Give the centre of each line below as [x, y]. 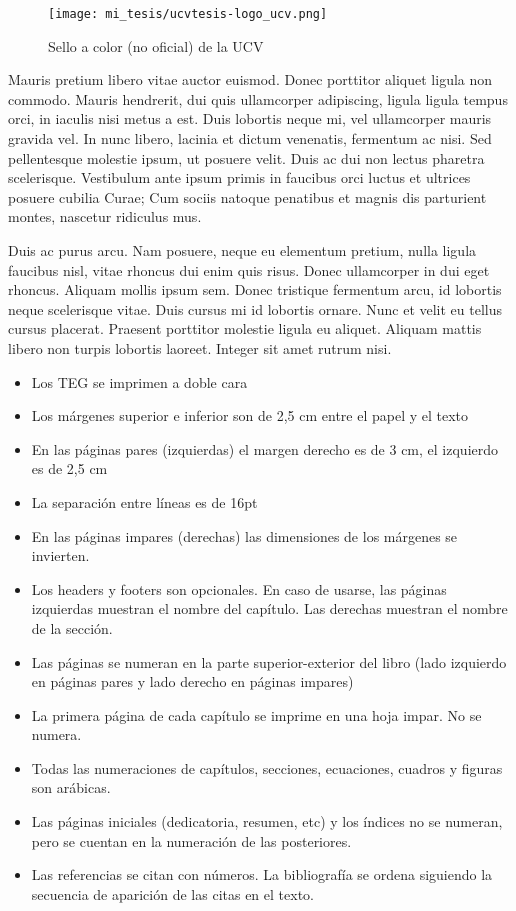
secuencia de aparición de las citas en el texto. [172, 893]
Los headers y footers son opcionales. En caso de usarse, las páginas [239, 588]
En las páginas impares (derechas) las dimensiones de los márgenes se [244, 535]
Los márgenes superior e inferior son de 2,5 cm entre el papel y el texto [250, 415]
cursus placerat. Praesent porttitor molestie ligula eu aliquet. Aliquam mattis [245, 328]
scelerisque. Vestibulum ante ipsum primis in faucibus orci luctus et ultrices [239, 177]
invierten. [60, 555]
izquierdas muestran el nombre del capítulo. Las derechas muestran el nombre [269, 608]
